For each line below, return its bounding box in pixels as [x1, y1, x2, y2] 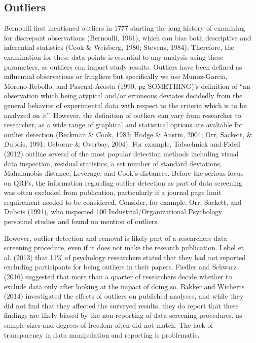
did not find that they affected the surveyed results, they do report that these [4, 300, 239, 310]
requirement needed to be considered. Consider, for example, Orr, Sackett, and [4, 196, 242, 207]
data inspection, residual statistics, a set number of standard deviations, [4, 158, 222, 168]
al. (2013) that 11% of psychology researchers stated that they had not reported [4, 252, 246, 262]
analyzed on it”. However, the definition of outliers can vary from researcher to [4, 110, 241, 120]
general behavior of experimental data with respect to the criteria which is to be [4, 100, 247, 110]
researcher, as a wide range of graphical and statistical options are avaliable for [4, 119, 243, 130]
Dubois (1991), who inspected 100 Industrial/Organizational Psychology [4, 206, 222, 217]
